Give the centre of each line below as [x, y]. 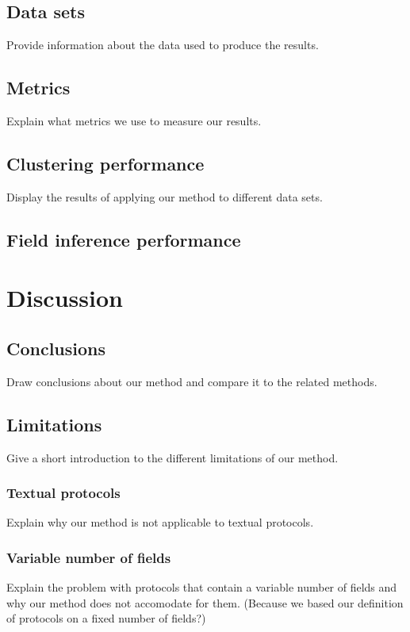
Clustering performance [105, 163]
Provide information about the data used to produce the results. [163, 45]
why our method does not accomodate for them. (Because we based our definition [205, 602]
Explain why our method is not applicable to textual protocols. [160, 522]
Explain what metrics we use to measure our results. [134, 121]
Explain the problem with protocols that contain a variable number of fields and [202, 587]
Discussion [65, 298]
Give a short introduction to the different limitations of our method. [172, 457]
